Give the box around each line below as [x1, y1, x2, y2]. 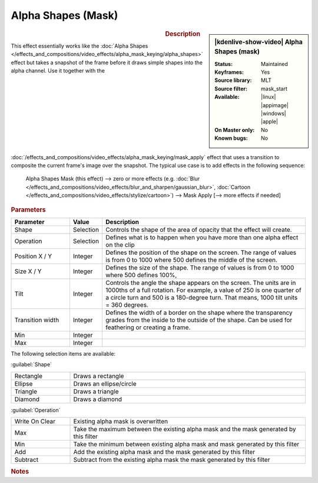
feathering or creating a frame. [105, 323, 191, 331]
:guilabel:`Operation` [11, 406, 61, 413]
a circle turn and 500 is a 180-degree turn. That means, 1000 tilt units [105, 293, 298, 301]
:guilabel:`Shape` [11, 361, 52, 368]
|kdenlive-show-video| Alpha [214, 38, 303, 46]
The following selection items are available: [11, 350, 116, 357]
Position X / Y [14, 252, 52, 260]
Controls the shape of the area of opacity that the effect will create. [105, 225, 292, 234]
